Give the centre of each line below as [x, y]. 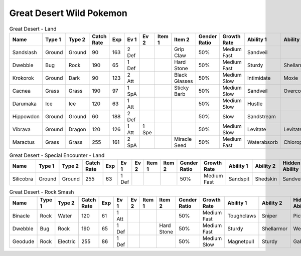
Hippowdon [26, 116]
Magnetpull [241, 241]
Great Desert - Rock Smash [42, 192]
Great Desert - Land [33, 29]
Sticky [181, 88]
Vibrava [22, 129]
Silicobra [23, 179]
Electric [67, 241]
